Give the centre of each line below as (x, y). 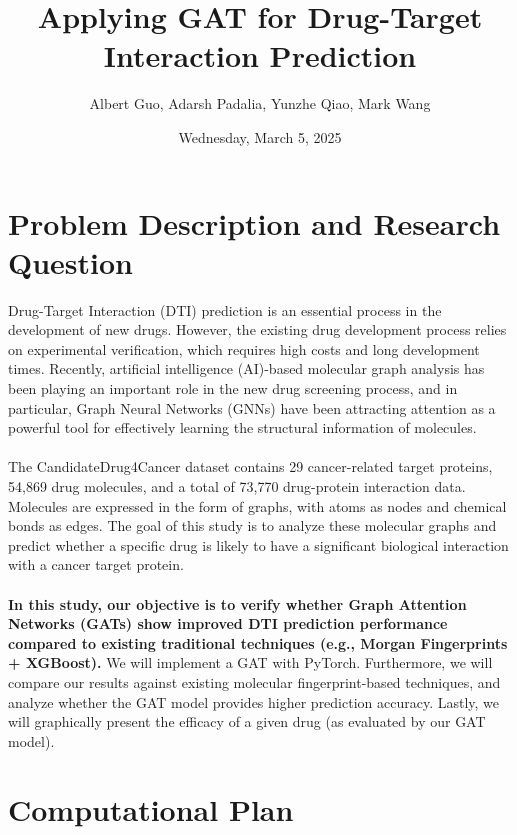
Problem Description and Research (254, 222)
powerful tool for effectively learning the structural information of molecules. (242, 427)
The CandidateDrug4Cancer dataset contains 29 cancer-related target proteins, (250, 466)
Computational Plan (151, 809)
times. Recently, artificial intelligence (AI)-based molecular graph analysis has (246, 368)
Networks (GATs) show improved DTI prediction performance (228, 623)
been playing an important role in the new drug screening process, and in (233, 388)
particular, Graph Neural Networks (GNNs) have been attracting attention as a (252, 407)
